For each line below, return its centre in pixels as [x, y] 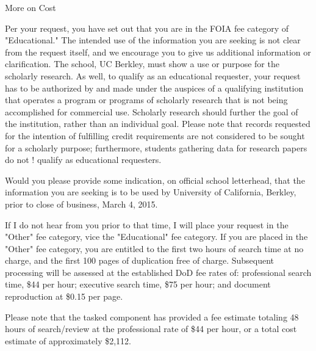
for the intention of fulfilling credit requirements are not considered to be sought [155, 135]
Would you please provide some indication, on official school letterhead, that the [155, 180]
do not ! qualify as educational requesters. [83, 160]
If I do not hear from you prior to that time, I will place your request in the [147, 224]
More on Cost [31, 7]
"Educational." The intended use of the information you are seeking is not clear [153, 40]
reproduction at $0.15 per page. [64, 296]
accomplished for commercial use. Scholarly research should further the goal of [152, 111]
